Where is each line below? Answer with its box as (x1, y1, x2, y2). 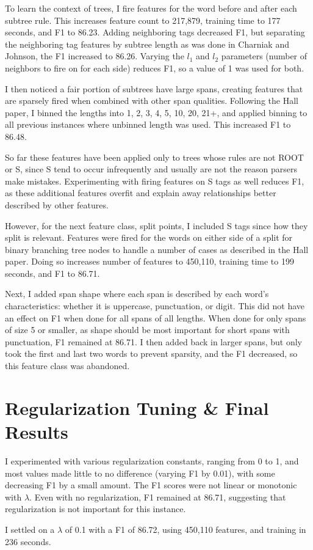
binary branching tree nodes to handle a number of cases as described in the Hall (5, 243, 309, 255)
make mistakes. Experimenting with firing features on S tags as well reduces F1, (5, 174, 304, 187)
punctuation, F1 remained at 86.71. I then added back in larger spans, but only (5, 335, 303, 348)
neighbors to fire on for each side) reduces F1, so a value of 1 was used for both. (5, 61, 304, 74)
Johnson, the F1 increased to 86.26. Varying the (5, 50, 184, 62)
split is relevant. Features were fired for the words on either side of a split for (5, 231, 293, 244)
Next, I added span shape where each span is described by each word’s (5, 287, 269, 300)
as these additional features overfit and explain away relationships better (5, 186, 276, 199)
